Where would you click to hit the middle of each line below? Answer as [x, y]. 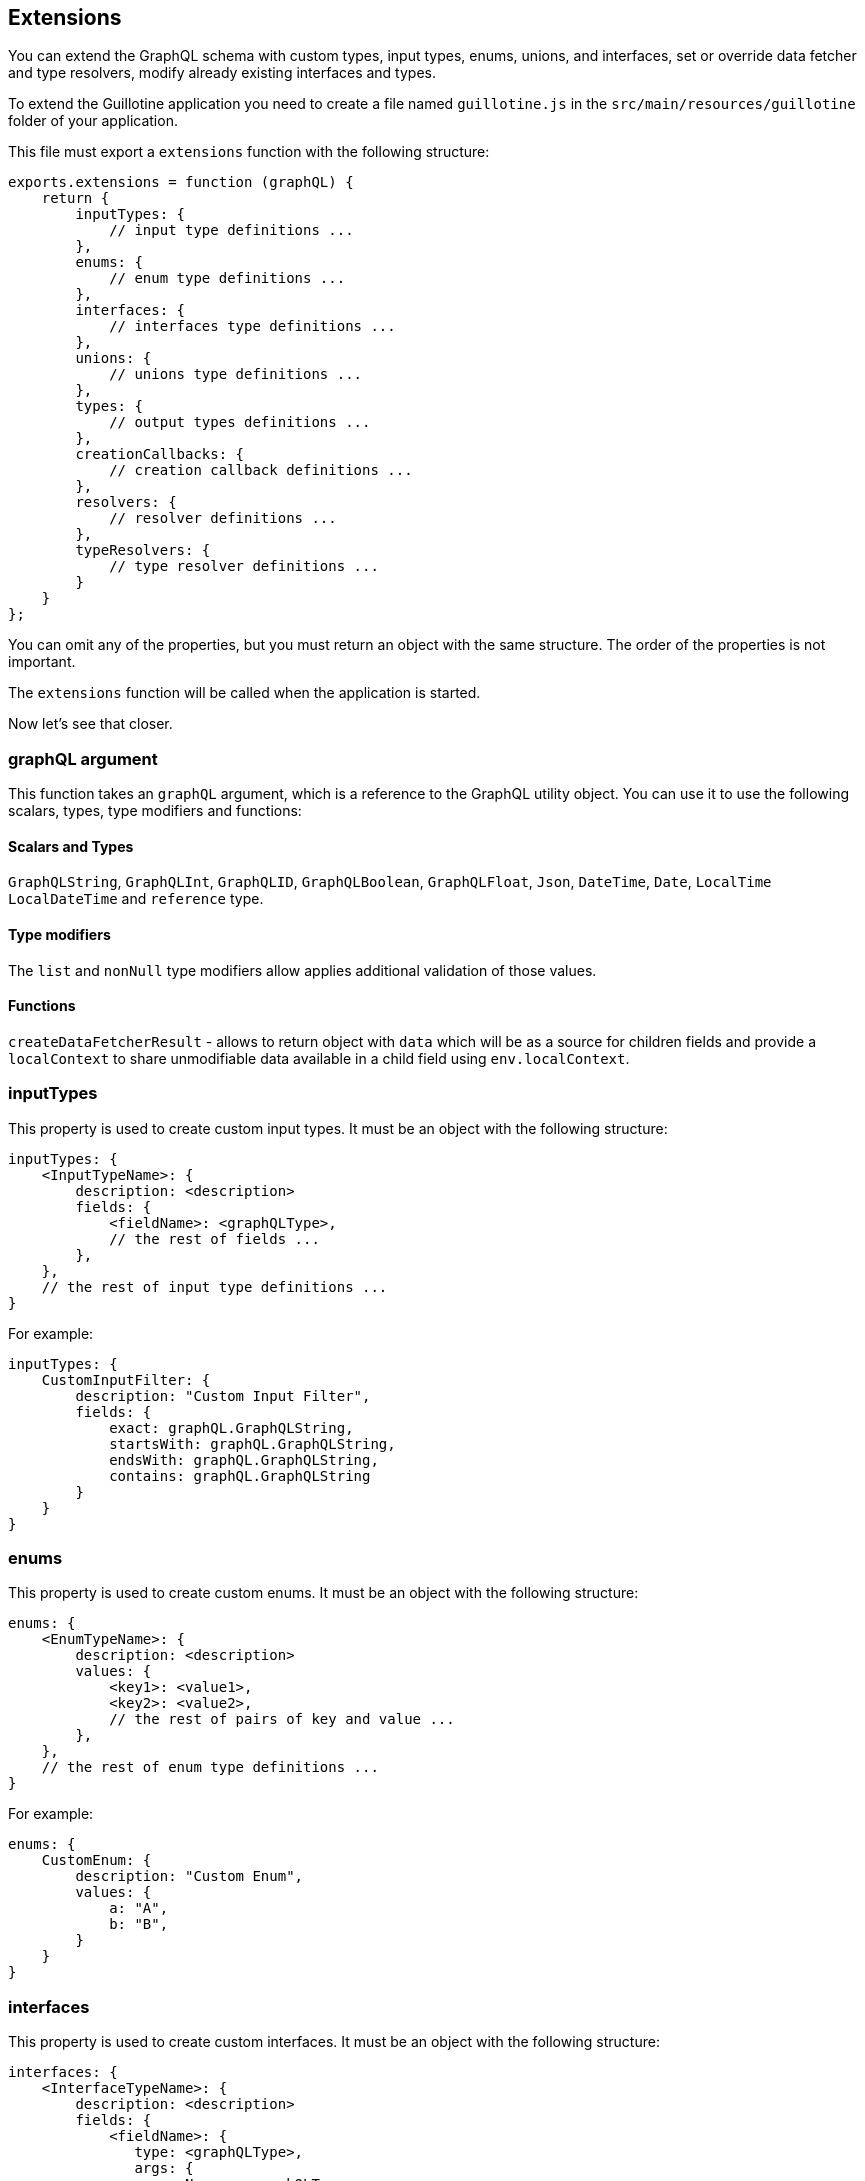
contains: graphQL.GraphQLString [240, 1475]
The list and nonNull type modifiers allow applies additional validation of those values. [302, 970]
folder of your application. [93, 121]
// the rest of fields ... [214, 1238]
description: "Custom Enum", [189, 1876]
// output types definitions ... [240, 422]
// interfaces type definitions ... [252, 326]
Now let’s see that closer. [90, 724]
